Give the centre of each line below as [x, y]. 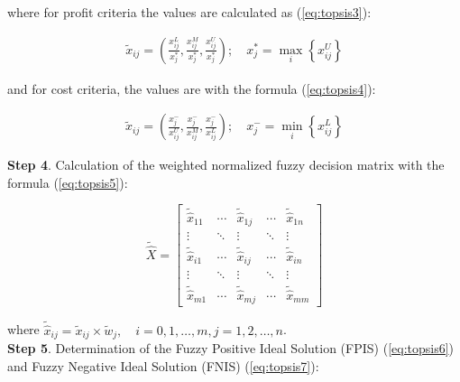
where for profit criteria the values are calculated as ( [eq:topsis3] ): [189, 12]
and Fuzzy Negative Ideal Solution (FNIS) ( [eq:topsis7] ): [163, 365]
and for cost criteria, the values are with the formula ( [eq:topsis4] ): [192, 88]
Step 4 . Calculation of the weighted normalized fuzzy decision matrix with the [226, 165]
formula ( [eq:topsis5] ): [68, 182]
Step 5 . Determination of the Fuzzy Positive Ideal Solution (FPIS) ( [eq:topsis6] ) [231, 348]
